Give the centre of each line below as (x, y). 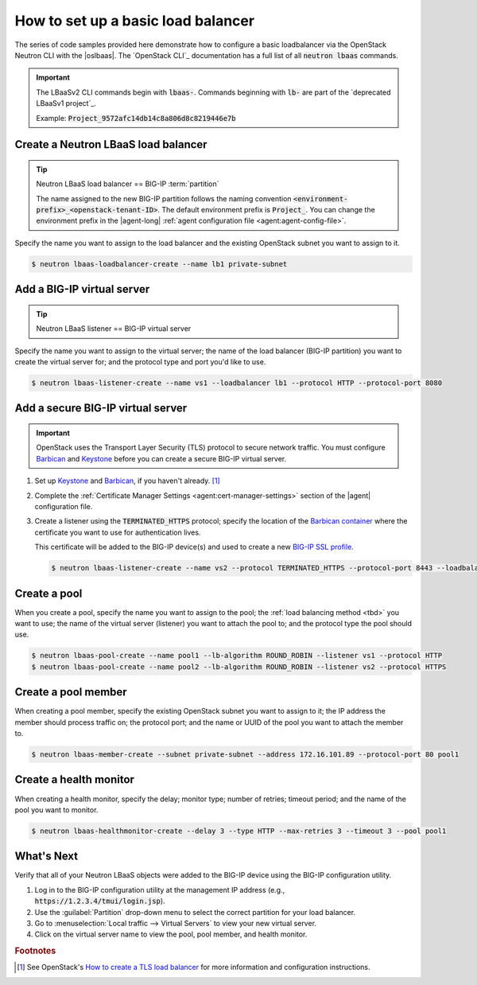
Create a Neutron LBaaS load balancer (111, 144)
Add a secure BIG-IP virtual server (101, 409)
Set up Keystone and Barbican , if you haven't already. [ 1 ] (127, 481)
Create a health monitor (75, 780)
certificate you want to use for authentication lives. (118, 532)
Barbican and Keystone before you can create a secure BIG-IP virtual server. (161, 458)
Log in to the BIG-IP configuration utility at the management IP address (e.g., (160, 890)
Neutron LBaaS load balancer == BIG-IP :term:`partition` (128, 184)
